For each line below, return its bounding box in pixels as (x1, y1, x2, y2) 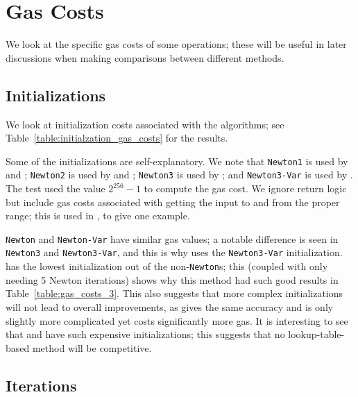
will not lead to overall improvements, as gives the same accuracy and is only (6, 299, 334, 314)
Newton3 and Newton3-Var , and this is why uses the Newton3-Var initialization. (6, 245, 343, 260)
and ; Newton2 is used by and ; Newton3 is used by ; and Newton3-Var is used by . (6, 167, 353, 182)
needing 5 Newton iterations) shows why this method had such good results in (6, 272, 339, 287)
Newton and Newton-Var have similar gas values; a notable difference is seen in (6, 231, 339, 246)
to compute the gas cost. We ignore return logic (144, 181, 347, 196)
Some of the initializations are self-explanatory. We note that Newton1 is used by (6, 153, 348, 168)
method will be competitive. (32, 340, 152, 355)
